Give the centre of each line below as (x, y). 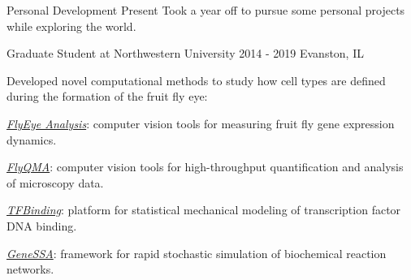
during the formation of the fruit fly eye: (107, 96)
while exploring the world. (71, 26)
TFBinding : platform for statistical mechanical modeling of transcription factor (204, 210)
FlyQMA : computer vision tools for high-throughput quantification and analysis (205, 167)
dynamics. (32, 139)
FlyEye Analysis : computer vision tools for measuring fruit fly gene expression (201, 123)
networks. (30, 269)
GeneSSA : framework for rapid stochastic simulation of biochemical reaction (197, 253)
